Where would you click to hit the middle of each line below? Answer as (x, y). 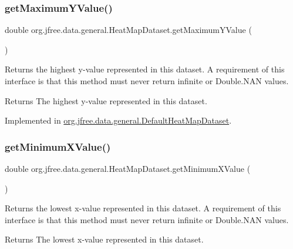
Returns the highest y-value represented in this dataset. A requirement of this (145, 69)
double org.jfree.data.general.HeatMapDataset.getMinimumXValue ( (128, 168)
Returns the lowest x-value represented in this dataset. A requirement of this (143, 208)
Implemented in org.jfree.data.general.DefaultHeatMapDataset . (118, 120)
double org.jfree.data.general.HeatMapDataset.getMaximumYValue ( (128, 30)
